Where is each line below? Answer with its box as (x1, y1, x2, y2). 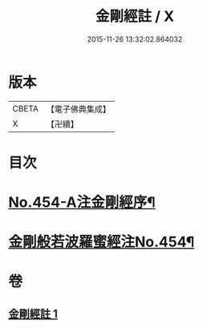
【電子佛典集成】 (46, 103, 111, 115)
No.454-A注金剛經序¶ (8, 193, 156, 212)
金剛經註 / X (95, 7, 175, 26)
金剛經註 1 (8, 306, 59, 321)
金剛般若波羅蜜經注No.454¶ (8, 233, 195, 251)
